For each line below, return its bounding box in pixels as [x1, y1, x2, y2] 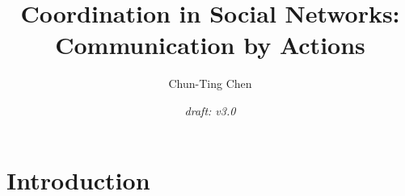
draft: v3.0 [184, 102, 236, 119]
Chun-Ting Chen [168, 75, 252, 92]
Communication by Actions [55, 28, 365, 61]
